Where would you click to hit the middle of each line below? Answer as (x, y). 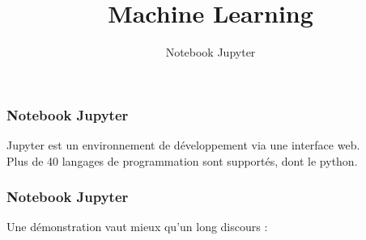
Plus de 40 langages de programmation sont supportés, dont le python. (182, 160)
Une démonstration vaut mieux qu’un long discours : (137, 227)
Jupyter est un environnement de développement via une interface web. (183, 145)
